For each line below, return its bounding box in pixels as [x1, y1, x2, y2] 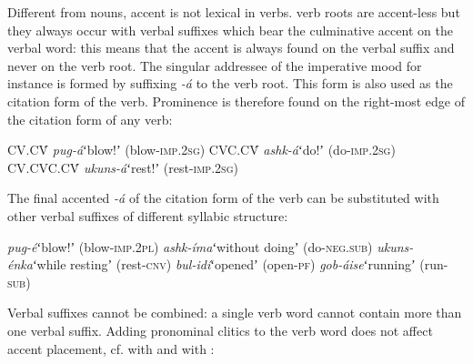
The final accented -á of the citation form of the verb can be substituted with [7, 188, 439, 207]
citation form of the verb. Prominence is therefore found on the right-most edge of [7, 91, 466, 110]
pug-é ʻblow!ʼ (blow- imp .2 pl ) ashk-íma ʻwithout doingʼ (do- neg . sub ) [7, 237, 373, 256]
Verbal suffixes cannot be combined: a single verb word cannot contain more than [7, 303, 462, 322]
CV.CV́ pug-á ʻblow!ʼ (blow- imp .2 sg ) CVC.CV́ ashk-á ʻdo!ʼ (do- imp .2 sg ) [7, 140, 396, 159]
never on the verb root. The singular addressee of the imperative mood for [7, 56, 422, 75]
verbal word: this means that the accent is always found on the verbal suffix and [7, 38, 455, 57]
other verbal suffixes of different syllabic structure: [7, 206, 288, 225]
